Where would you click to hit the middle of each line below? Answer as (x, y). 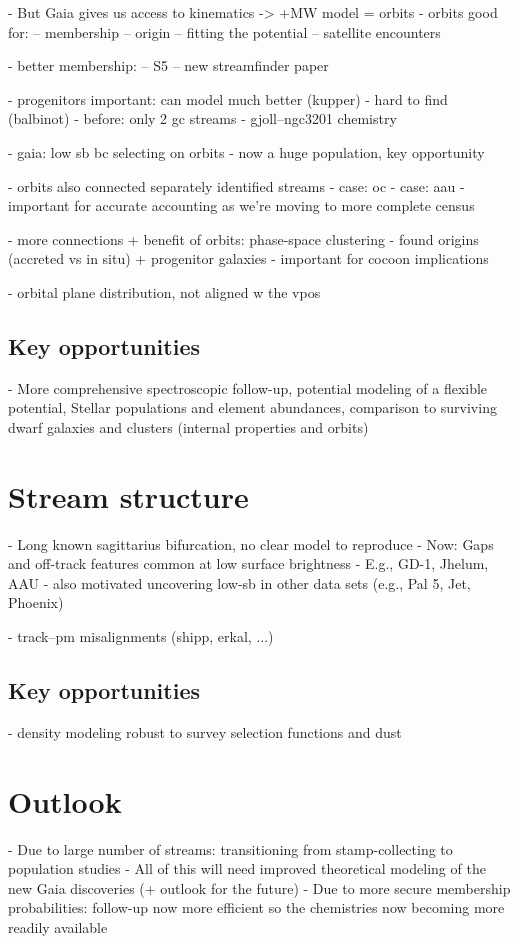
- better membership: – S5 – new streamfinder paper (168, 65)
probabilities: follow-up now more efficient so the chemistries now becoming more (256, 907)
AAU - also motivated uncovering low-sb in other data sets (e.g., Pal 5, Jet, (239, 582)
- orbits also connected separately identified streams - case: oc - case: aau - (236, 185)
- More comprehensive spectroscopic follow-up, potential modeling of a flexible (248, 387)
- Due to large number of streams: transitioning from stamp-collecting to (230, 848)
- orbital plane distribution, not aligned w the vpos (164, 291)
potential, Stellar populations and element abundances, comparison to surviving (252, 407)
